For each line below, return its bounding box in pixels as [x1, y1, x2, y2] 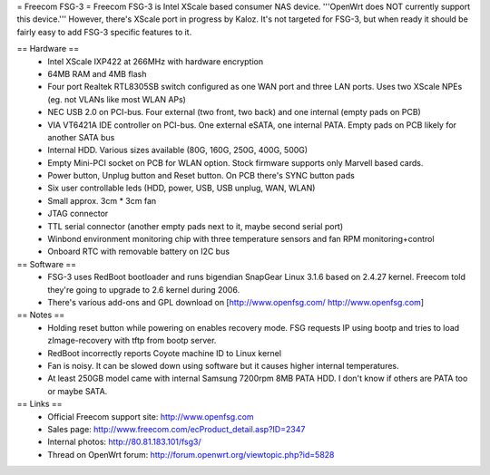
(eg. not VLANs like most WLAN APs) [47, 93, 186, 104]
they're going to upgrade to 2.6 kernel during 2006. [47, 284, 240, 295]
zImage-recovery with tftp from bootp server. [47, 335, 217, 346]
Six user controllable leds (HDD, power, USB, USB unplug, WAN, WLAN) [47, 182, 316, 194]
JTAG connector [47, 208, 109, 219]
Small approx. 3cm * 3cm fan [47, 195, 157, 206]
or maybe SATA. [47, 385, 108, 396]
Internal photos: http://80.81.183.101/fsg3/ [47, 436, 201, 448]
